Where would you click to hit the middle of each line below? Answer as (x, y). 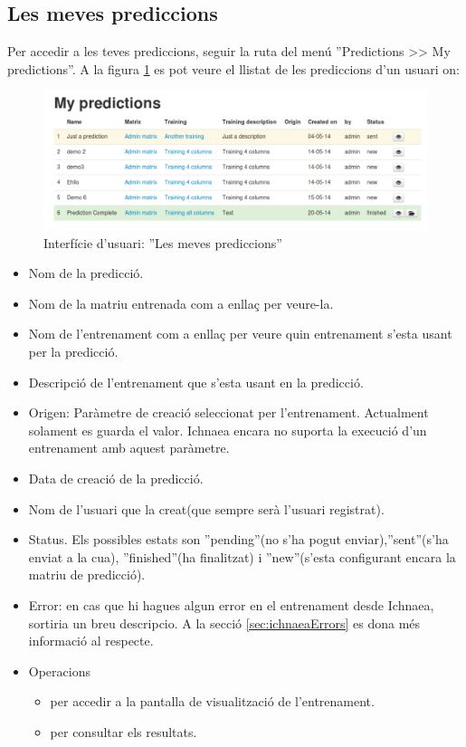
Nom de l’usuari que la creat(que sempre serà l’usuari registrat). (206, 508)
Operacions (59, 670)
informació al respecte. (91, 641)
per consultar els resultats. (124, 731)
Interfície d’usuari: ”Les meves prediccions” (163, 242)
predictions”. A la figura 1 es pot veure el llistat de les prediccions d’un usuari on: (233, 68)
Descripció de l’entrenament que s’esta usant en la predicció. (196, 382)
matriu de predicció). (87, 575)
